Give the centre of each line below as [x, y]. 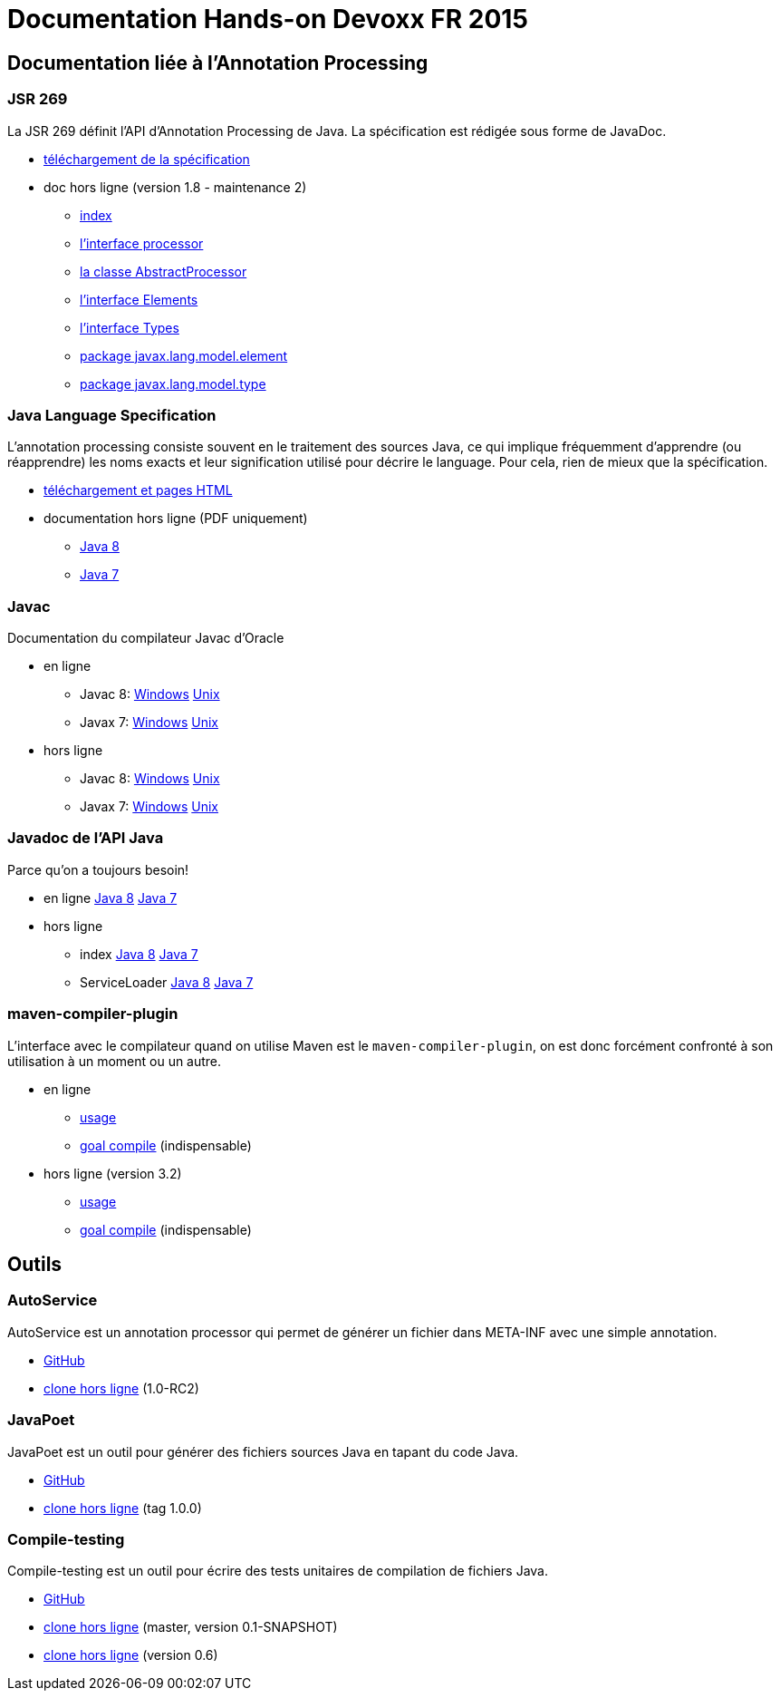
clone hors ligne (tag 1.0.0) [123, 1508]
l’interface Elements [139, 299]
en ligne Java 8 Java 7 [111, 898]
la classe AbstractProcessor [164, 271]
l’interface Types [130, 327]
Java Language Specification [112, 415]
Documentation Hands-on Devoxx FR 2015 [268, 19]
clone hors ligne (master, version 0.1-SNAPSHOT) [191, 1627]
